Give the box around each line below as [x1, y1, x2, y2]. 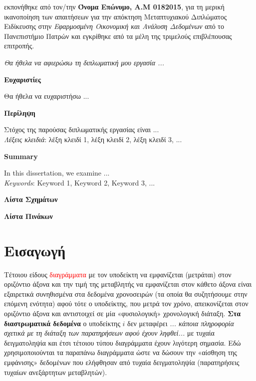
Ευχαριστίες [4, 74, 41, 84]
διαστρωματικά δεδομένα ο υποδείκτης [4, 318, 120, 328]
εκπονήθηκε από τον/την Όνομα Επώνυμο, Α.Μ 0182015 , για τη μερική [4, 1, 225, 11]
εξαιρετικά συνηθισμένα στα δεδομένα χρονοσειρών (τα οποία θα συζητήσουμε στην [4, 288, 248, 299]
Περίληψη [4, 107, 35, 118]
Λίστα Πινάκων [4, 210, 53, 221]
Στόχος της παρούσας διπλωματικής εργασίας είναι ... [4, 124, 159, 135]
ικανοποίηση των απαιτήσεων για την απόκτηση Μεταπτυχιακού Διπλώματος [4, 11, 227, 21]
